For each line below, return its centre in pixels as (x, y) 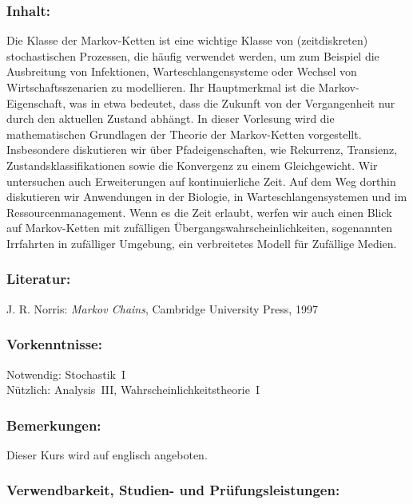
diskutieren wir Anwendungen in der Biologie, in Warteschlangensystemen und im (207, 197)
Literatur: (39, 279)
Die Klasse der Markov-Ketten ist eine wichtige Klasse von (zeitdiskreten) (187, 40)
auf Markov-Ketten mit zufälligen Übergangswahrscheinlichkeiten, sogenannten (199, 228)
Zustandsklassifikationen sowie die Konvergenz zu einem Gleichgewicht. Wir (192, 165)
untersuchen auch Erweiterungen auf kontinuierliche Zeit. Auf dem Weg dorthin (201, 181)
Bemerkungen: (54, 425)
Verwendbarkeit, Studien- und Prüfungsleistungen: (173, 490)
